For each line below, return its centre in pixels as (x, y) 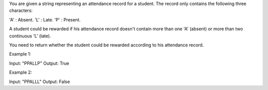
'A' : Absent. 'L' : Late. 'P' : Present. (45, 19)
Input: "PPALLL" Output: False (40, 82)
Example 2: (21, 73)
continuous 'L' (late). (30, 36)
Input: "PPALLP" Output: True (39, 63)
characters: (21, 10)
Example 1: (20, 54)
